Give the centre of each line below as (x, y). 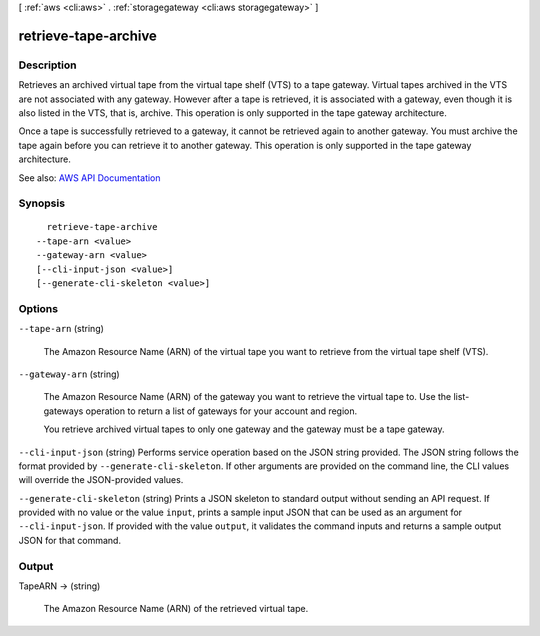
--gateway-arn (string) (69, 374)
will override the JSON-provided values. (101, 480)
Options (38, 308)
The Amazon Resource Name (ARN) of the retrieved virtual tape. (176, 609)
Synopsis (41, 203)
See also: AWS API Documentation (89, 177)
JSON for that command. (70, 540)
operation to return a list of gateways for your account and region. (221, 411)
